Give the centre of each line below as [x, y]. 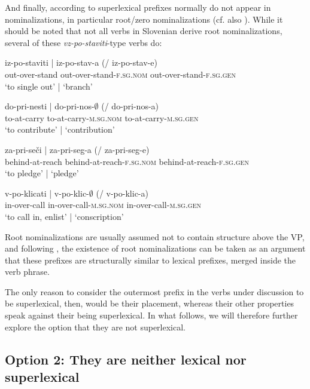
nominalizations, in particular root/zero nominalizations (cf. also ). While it [144, 19]
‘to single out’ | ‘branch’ [49, 86]
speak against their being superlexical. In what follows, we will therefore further [151, 315]
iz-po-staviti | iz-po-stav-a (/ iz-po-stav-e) [81, 62]
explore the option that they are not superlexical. [95, 327]
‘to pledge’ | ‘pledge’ [42, 173]
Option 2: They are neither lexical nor [126, 359]
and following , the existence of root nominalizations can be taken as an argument [155, 248]
